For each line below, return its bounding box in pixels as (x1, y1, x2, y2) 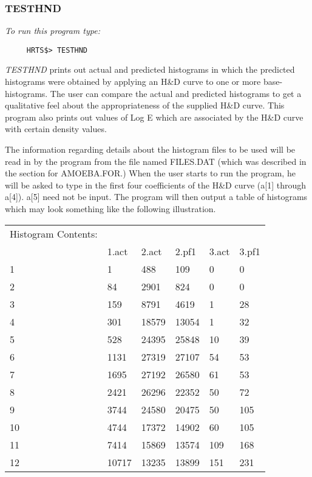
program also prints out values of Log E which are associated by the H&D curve (5, 110, 304, 123)
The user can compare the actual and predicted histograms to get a (50, 87, 302, 99)
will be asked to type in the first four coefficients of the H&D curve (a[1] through (5, 178, 307, 191)
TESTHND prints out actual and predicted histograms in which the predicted (5, 63, 295, 76)
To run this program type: (5, 24, 100, 37)
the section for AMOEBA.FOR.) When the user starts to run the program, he (5, 167, 296, 179)
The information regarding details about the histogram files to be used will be (5, 143, 296, 156)
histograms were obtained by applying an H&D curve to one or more (5, 75, 261, 88)
